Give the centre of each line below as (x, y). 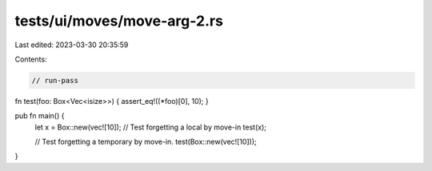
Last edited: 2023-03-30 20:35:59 (72, 45)
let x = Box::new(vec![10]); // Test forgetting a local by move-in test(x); (151, 127)
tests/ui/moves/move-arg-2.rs (119, 21)
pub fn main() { (40, 116)
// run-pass (55, 80)
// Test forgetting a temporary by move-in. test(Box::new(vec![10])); (146, 142)
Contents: (31, 59)
